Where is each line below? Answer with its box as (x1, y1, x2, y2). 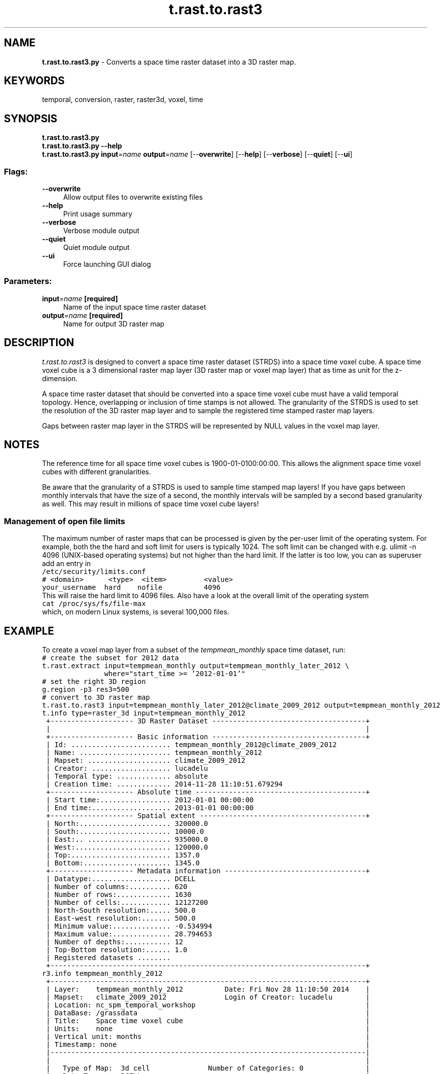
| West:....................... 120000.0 (46, 843, 208, 852)
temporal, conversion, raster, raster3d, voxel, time (42, 95, 203, 104)
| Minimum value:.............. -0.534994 (46, 922, 212, 931)
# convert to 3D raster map (42, 693, 150, 702)
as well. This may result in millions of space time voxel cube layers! (42, 500, 259, 508)
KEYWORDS (4, 74, 65, 87)
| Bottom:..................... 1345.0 (46, 859, 200, 867)
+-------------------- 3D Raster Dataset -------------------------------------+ (46, 717, 370, 725)
